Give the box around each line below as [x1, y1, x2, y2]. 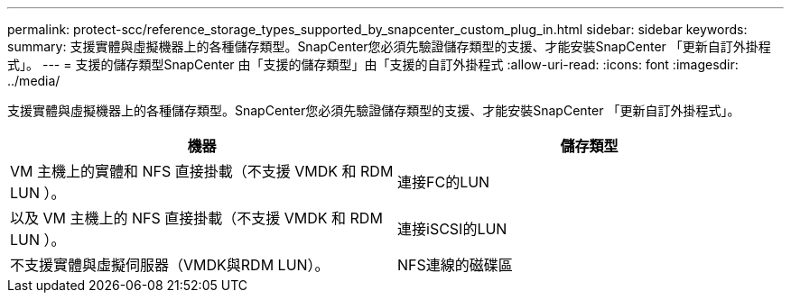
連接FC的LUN [397, 173, 490, 191]
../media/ [7, 73, 60, 88]
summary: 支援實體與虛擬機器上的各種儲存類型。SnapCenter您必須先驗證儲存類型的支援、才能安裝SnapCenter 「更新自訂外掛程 [7, 39, 771, 54]
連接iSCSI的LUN [397, 220, 507, 238]
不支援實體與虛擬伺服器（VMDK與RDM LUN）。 [10, 256, 330, 274]
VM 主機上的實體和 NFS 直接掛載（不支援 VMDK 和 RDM [10, 162, 394, 180]
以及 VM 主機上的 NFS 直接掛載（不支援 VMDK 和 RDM [10, 209, 383, 227]
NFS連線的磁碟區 [397, 256, 513, 274]
